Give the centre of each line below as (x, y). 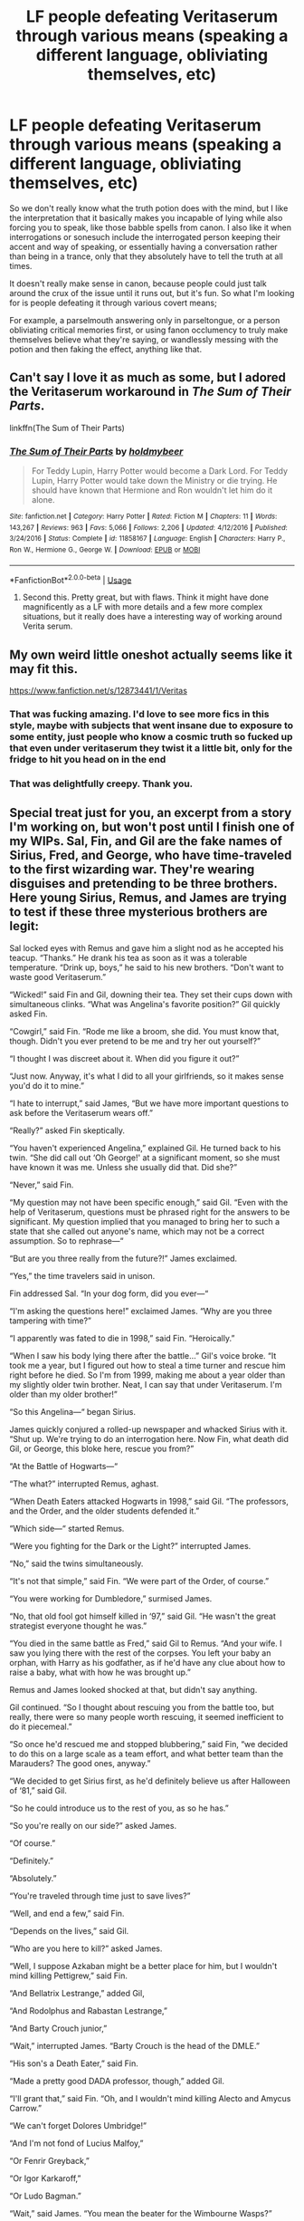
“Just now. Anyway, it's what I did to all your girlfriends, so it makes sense (147, 1076)
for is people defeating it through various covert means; (113, 303)
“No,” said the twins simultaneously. (76, 1563)
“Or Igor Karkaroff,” (45, 2178)
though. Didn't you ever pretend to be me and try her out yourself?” (135, 1041)
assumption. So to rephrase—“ (66, 1240)
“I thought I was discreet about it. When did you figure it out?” (124, 1058)
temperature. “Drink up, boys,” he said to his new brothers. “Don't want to (147, 967)
